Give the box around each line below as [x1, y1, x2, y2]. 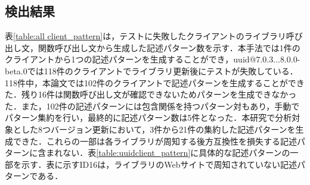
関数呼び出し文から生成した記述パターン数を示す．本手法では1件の [38, 41, 300, 54]
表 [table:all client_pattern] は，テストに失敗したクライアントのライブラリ [5, 30, 286, 42]
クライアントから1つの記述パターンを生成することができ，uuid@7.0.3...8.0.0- [5, 53, 300, 65]
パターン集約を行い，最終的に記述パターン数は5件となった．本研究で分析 [5, 111, 292, 124]
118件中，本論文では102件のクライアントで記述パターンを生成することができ [5, 76, 305, 89]
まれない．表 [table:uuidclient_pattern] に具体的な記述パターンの [46, 146, 290, 159]
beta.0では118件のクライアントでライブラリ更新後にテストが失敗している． [5, 64, 298, 77]
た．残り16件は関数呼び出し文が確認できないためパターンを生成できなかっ [5, 88, 297, 101]
